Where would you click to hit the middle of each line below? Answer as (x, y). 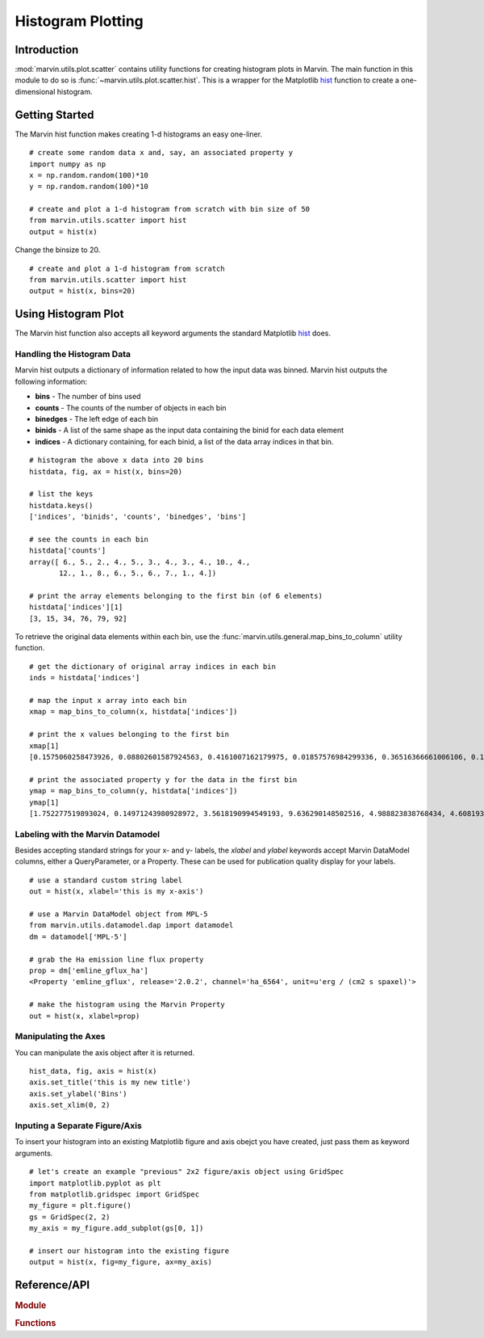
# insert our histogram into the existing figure (129, 1251)
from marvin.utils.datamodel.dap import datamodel (131, 926)
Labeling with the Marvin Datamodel (88, 834)
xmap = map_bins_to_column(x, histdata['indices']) (134, 712)
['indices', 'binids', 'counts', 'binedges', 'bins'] (138, 517)
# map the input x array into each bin (108, 701)
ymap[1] (44, 802)
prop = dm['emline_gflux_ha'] (89, 970)
